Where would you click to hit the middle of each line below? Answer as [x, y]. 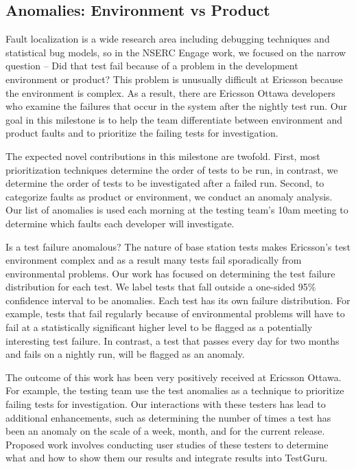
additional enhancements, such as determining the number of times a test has [168, 417]
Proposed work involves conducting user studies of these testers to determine [167, 444]
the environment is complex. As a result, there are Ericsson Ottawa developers [170, 92]
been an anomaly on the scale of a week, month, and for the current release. [165, 431]
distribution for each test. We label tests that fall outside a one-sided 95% [161, 287]
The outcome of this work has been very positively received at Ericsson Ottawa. [174, 377]
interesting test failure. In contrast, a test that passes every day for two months [173, 340]
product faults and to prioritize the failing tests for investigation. [142, 133]
